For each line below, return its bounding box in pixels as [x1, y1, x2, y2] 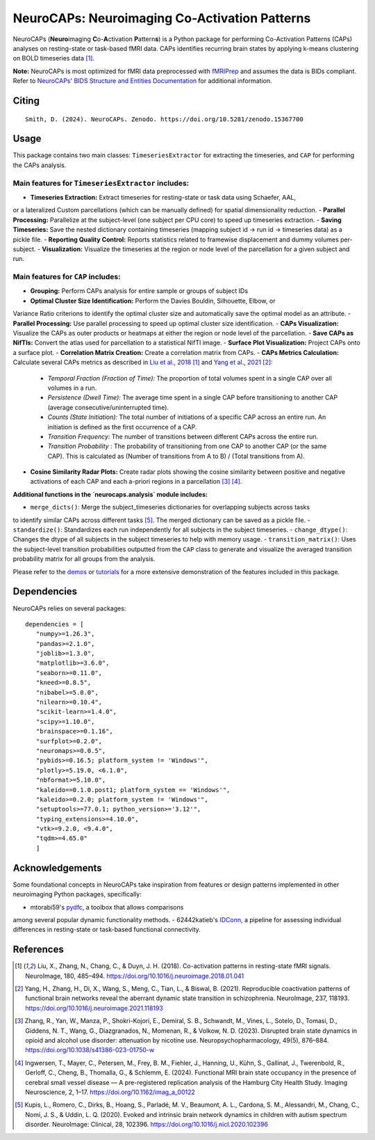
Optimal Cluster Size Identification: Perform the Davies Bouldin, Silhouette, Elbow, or [30, 296, 276, 305]
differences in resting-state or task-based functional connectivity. [12, 926, 201, 934]
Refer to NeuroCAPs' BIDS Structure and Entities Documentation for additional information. [12, 77, 272, 85]
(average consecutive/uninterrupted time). [47, 403, 169, 411]
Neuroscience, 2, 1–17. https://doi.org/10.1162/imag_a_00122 [25, 1088, 196, 1096]
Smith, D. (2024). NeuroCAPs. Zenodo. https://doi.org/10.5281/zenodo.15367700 [25, 115, 303, 123]
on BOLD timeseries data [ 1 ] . [12, 54, 95, 63]
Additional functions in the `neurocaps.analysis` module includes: [12, 490, 208, 498]
